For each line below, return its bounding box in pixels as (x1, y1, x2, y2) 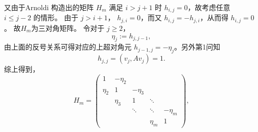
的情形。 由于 (33, 12, 78, 23)
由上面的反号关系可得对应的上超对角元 (4, 41, 132, 52)
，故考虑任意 (188, 2, 231, 12)
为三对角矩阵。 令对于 (31, 22, 105, 33)
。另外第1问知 (174, 41, 221, 52)
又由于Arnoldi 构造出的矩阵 (4, 2, 94, 12)
